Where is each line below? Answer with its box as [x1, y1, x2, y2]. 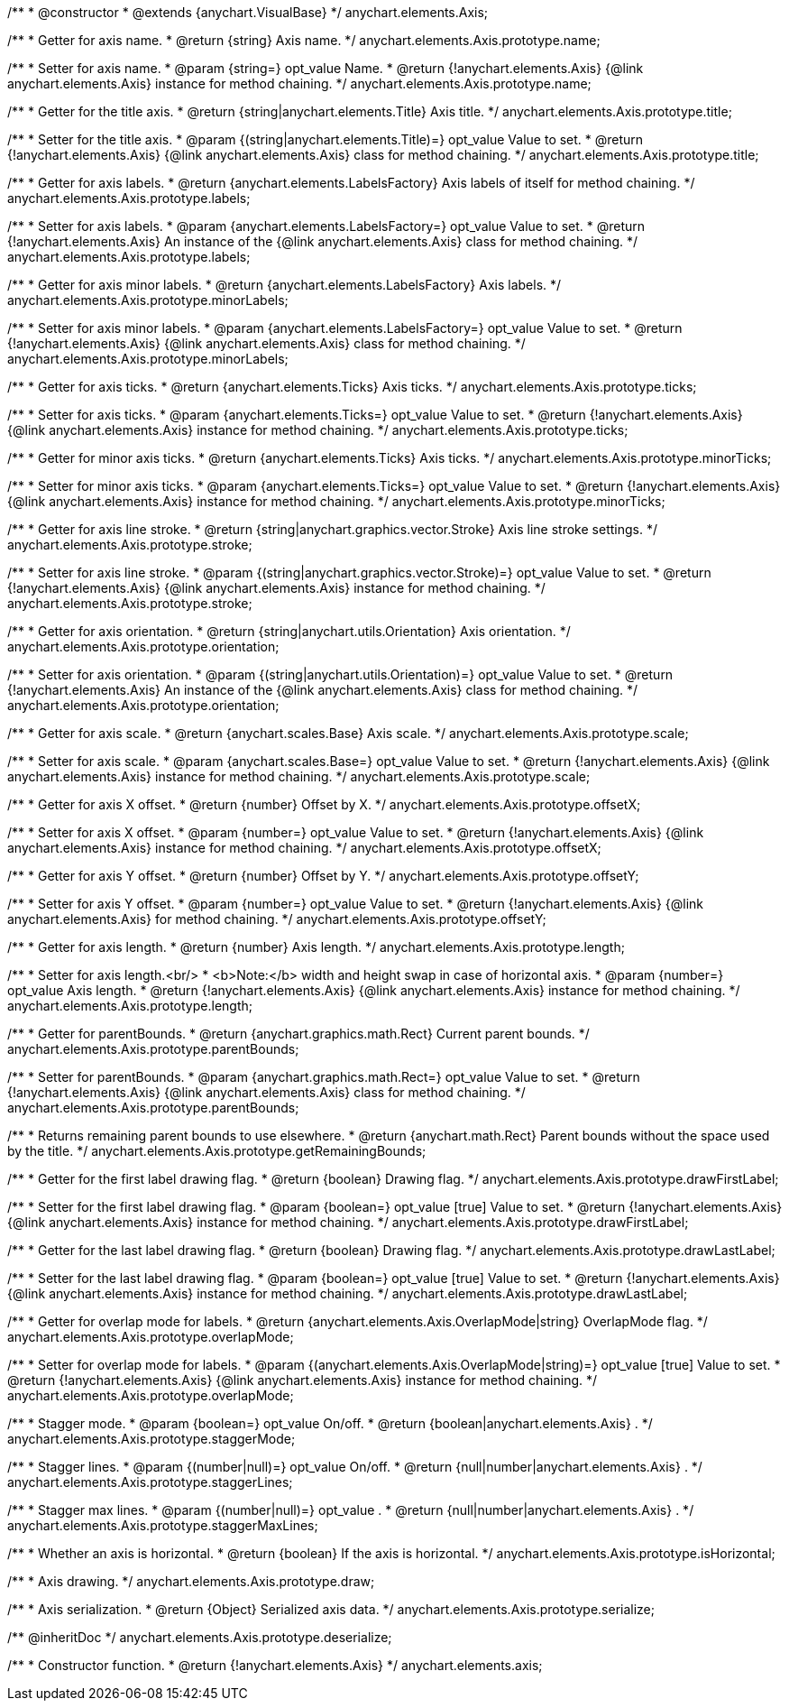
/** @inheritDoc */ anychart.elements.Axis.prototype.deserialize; [7, 1630, 392, 1645]
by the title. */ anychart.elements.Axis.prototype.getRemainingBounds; [7, 1143, 427, 1159]
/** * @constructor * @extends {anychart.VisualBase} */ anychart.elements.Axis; [7, 5, 489, 20]
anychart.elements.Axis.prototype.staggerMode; [7, 1431, 296, 1446]
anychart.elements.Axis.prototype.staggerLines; [7, 1474, 293, 1490]
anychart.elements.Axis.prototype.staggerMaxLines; [7, 1518, 318, 1533]
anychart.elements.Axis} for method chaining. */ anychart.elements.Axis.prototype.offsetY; [7, 911, 546, 927]
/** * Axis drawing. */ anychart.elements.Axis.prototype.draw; [7, 1574, 375, 1589]
